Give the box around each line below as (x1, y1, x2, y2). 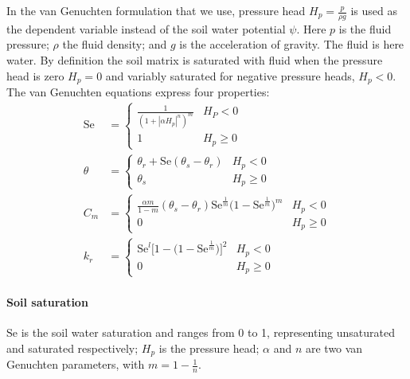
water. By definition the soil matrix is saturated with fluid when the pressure (6, 52, 383, 68)
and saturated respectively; (6, 339, 139, 356)
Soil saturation (6, 293, 88, 310)
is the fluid (338, 20, 392, 37)
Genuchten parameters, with (6, 356, 145, 373)
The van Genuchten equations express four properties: (6, 84, 270, 100)
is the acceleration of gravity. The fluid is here (179, 36, 404, 53)
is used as (350, 2, 397, 18)
